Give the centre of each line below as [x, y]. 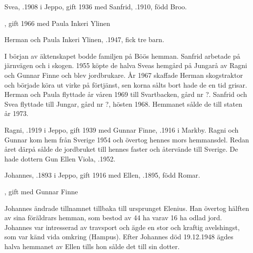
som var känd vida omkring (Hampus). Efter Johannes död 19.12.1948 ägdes [119, 237]
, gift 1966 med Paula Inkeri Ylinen [57, 23]
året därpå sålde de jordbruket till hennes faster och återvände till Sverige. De [121, 149]
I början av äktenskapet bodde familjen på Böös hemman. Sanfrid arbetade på [122, 56]
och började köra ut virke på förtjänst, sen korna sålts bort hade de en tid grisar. [126, 84]
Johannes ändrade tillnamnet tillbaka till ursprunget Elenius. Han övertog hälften [127, 208]
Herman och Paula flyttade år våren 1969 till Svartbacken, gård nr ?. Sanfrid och [126, 94]
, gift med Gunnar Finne [41, 191]
